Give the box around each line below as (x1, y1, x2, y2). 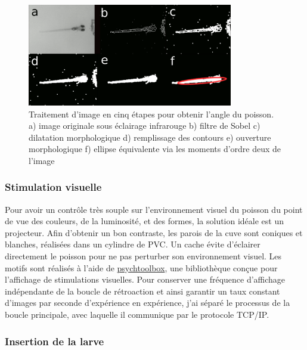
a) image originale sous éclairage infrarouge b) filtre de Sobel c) (29, 119, 261, 132)
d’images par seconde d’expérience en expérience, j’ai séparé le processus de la (5, 296, 290, 309)
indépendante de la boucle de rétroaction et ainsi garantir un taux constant (5, 284, 280, 297)
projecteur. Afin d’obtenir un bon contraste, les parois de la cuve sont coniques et (5, 226, 303, 239)
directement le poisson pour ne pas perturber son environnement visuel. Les (5, 250, 282, 262)
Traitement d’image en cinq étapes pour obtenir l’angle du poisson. (29, 107, 274, 120)
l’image (29, 154, 55, 166)
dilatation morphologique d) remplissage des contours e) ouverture (29, 131, 271, 143)
